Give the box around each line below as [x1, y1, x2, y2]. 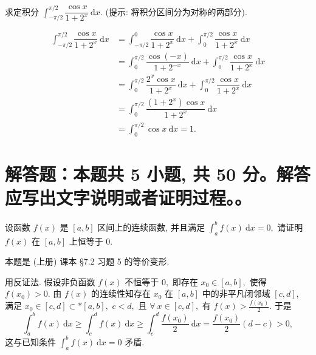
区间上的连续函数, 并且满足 [97, 220, 205, 233]
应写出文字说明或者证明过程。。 [5, 185, 252, 210]
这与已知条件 [5, 335, 56, 348]
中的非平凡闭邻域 [202, 287, 270, 300]
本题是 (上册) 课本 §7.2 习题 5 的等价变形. [5, 255, 170, 268]
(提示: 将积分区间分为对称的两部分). [105, 5, 247, 18]
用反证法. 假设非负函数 [5, 275, 95, 288]
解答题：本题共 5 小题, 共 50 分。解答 [5, 161, 311, 186]
